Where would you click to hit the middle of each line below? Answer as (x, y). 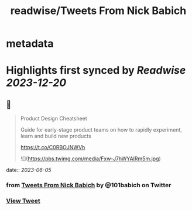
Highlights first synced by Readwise (96, 70)
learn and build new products (56, 136)
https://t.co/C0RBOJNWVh (53, 147)
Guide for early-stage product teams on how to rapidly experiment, (101, 130)
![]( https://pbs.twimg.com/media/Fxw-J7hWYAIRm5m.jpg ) (90, 159)
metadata (30, 44)
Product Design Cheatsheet (54, 119)
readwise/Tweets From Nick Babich (98, 11)
